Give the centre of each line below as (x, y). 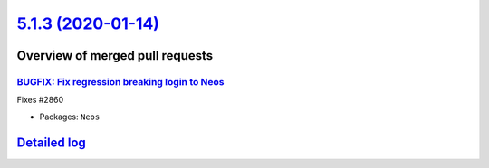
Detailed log (51, 142)
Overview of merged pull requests (115, 56)
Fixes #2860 (40, 100)
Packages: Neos (70, 117)
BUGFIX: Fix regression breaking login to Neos (121, 81)
